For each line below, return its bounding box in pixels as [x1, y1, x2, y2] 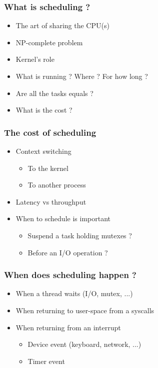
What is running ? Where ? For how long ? [15, 71, 148, 81]
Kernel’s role [15, 54, 54, 64]
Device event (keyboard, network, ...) [27, 339, 141, 349]
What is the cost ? [15, 105, 72, 115]
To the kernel [27, 162, 68, 173]
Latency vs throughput [15, 196, 86, 207]
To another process [27, 179, 86, 190]
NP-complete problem [15, 37, 83, 47]
